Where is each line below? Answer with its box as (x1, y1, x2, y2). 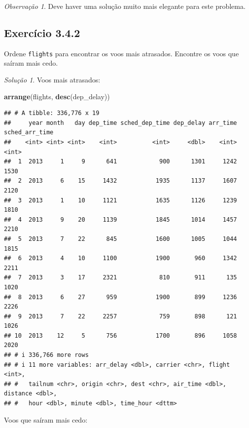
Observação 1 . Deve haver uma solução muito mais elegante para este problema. (4, 1, 246, 11)
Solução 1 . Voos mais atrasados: (4, 75, 101, 85)
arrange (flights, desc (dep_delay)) (4, 91, 110, 101)
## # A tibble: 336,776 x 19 (4, 110, 100, 117)
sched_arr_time (4, 129, 54, 136)
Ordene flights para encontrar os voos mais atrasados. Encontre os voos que (4, 48, 239, 58)
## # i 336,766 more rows (4, 351, 89, 359)
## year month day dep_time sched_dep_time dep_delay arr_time (4, 119, 237, 126)
